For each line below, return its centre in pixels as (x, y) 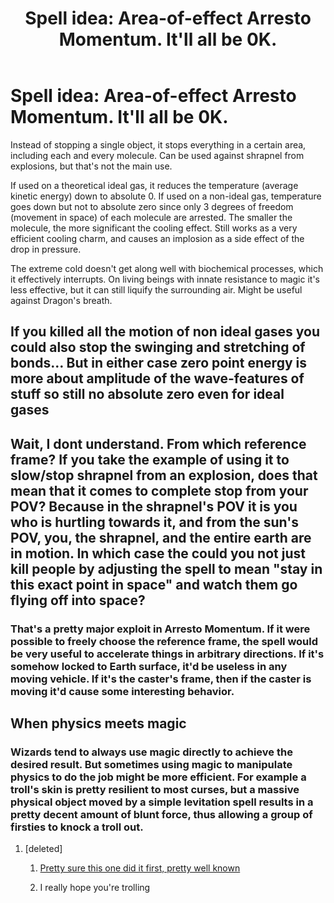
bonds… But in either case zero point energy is (158, 363)
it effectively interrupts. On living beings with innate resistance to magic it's (165, 279)
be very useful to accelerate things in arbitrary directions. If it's (167, 654)
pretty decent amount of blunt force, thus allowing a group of (161, 814)
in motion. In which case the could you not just (158, 553)
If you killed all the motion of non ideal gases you (165, 332)
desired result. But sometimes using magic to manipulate (151, 764)
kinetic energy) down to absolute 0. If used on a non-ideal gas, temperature (166, 196)
